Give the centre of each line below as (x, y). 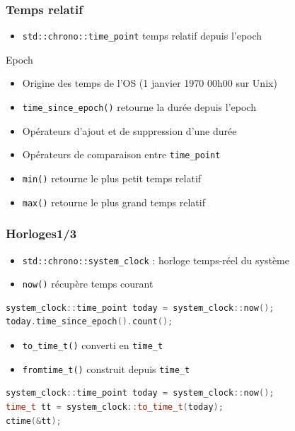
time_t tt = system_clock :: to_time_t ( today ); (115, 407)
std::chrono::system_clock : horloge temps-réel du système (156, 260)
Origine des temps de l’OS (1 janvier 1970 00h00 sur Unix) (150, 83)
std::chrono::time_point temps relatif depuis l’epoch (142, 36)
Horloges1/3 (41, 234)
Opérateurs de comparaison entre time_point (121, 154)
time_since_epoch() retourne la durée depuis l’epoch (139, 107)
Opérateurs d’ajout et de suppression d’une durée (129, 130)
